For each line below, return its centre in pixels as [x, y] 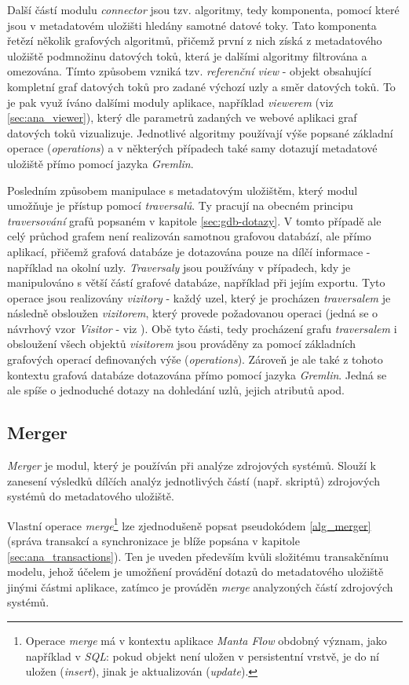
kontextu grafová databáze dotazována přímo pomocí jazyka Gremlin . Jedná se [197, 374]
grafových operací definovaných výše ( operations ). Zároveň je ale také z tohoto [195, 359]
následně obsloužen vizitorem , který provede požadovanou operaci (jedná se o [193, 313]
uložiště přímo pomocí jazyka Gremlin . [100, 163]
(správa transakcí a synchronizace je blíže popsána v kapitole [153, 541]
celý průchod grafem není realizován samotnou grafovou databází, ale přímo [189, 236]
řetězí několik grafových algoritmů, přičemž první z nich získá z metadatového [195, 40]
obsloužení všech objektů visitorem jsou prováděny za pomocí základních [182, 344]
